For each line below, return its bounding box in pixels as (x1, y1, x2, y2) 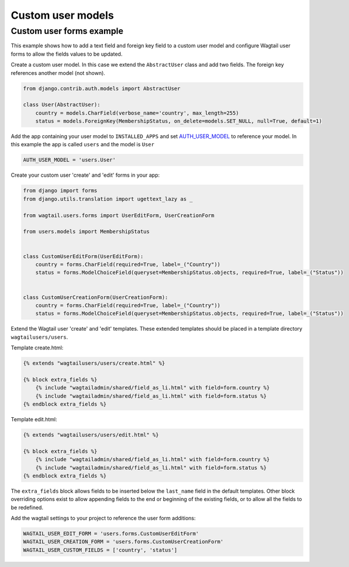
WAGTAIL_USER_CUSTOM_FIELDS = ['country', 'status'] (23, 547, 178, 553)
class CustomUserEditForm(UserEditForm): (23, 253, 144, 260)
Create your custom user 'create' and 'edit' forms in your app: (11, 171, 160, 178)
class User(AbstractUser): (23, 101, 101, 108)
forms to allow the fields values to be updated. (11, 50, 123, 57)
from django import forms (23, 187, 98, 194)
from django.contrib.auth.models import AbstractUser (23, 85, 181, 92)
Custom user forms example (11, 26, 124, 36)
